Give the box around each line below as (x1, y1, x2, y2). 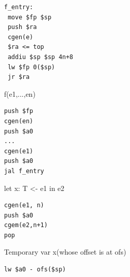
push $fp (4, 107, 34, 115)
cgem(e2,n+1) (4, 221, 48, 229)
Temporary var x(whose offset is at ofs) (4, 246, 126, 257)
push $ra (8, 23, 37, 31)
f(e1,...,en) (4, 88, 36, 99)
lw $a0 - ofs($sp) (4, 266, 66, 273)
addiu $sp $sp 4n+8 (8, 53, 74, 61)
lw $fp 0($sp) (8, 63, 55, 71)
